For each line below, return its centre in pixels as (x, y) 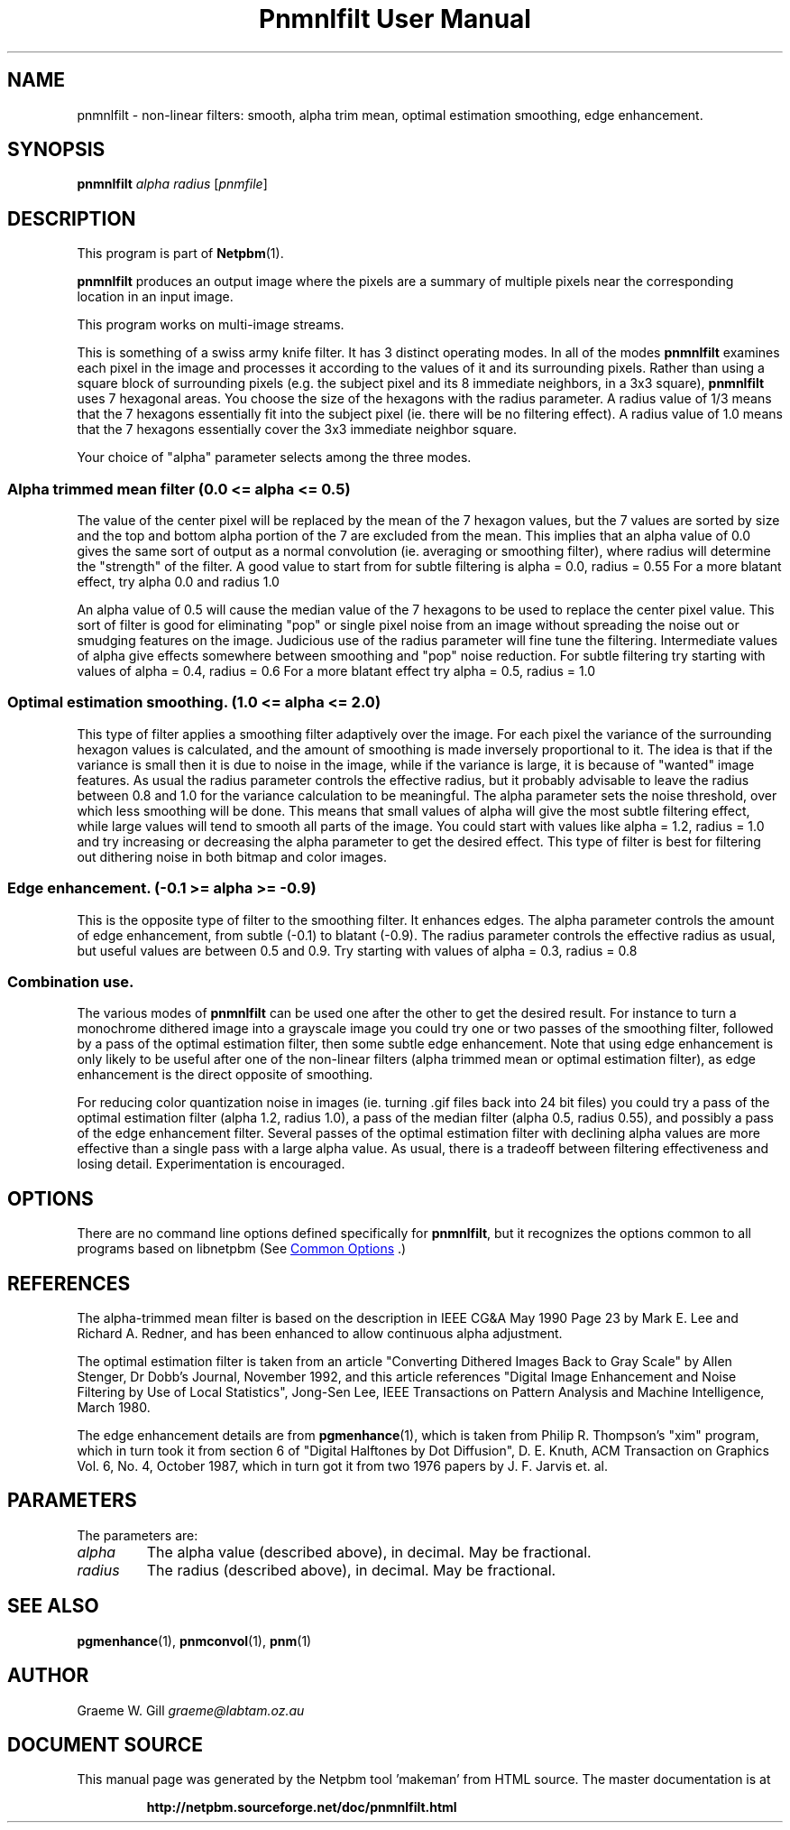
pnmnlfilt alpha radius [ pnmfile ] (172, 184)
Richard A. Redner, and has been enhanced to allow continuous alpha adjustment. (320, 1333)
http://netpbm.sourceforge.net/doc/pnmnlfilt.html (302, 1807)
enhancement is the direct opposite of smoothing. (225, 1075)
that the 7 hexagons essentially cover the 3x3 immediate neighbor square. (297, 430)
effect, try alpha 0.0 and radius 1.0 (178, 582)
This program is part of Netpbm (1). (180, 254)
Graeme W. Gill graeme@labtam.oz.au (191, 1710)
